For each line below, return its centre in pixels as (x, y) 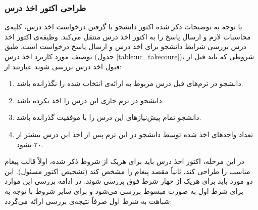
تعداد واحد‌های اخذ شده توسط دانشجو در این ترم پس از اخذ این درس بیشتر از (135, 134)
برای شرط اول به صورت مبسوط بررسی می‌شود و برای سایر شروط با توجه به (124, 191)
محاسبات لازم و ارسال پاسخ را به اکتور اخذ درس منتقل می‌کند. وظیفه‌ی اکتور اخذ (128, 36)
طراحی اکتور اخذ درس (45, 7)
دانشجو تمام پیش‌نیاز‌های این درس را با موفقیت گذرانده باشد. (109, 117)
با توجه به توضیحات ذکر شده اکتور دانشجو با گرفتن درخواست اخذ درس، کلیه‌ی (123, 27)
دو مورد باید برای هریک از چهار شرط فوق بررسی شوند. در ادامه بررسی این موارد (129, 181)
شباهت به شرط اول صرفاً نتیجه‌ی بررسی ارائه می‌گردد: (88, 201)
